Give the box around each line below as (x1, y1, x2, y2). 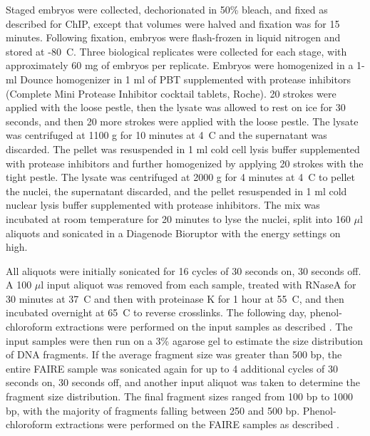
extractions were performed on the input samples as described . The (56, 319, 353, 334)
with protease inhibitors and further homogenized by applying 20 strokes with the (6, 155, 364, 170)
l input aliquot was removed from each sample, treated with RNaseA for (41, 277, 356, 292)
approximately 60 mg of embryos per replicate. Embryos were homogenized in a (6, 58, 354, 73)
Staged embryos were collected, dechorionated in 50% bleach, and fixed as (6, 2, 328, 16)
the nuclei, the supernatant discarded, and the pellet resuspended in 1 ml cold (6, 183, 347, 198)
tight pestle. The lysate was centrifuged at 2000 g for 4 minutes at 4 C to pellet (6, 170, 355, 185)
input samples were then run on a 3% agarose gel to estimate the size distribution (6, 333, 364, 348)
